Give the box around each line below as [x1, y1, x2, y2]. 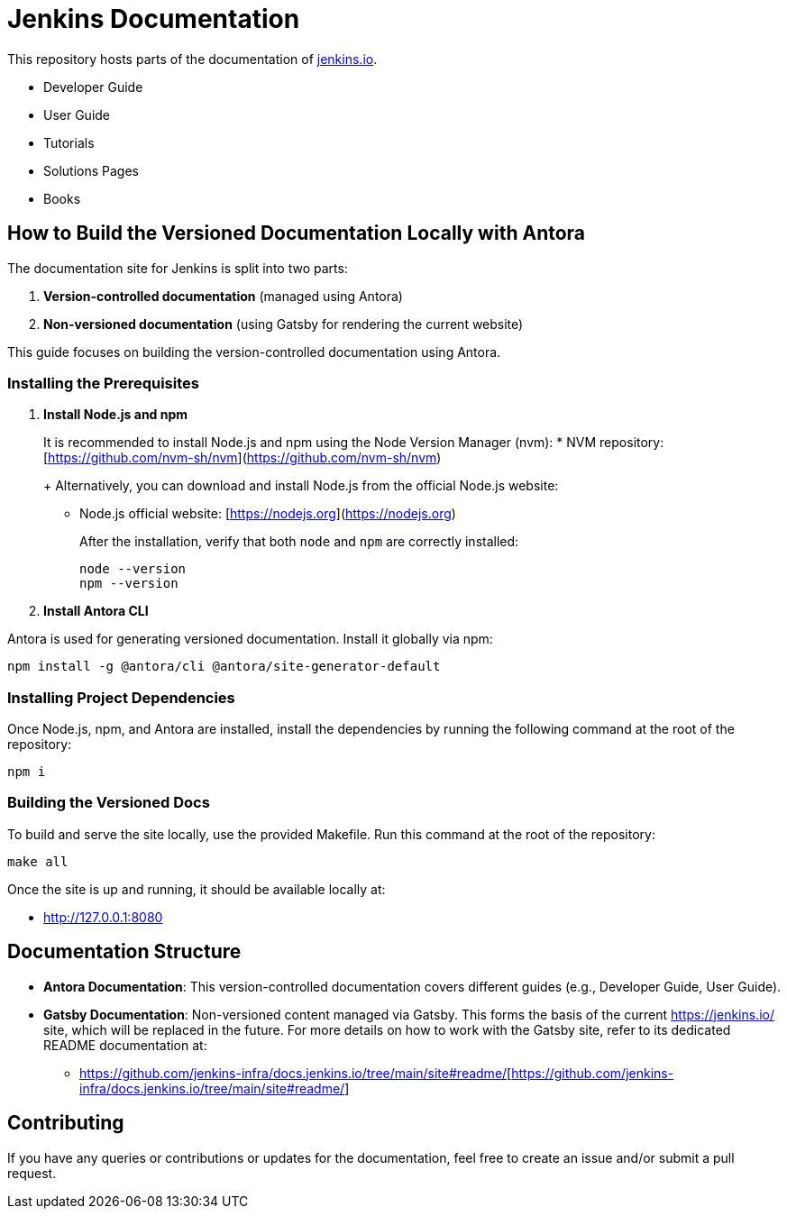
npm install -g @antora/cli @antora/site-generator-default [7, 659, 441, 674]
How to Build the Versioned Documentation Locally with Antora [7, 222, 586, 245]
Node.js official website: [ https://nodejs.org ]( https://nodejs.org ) [79, 506, 456, 522]
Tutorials [43, 134, 95, 151]
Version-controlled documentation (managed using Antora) [43, 288, 403, 304]
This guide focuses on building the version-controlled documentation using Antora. [7, 343, 501, 360]
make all [7, 854, 69, 869]
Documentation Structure [7, 940, 242, 964]
